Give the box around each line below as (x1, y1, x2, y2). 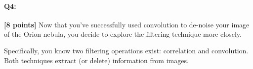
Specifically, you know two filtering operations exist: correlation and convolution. (4, 45, 249, 55)
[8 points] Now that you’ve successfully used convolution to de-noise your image (4, 19, 250, 29)
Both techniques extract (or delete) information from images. (4, 55, 189, 65)
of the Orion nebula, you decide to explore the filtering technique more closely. (4, 29, 242, 39)
